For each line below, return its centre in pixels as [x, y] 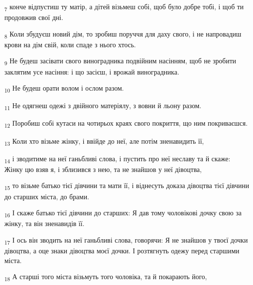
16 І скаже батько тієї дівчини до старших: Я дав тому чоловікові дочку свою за [123, 213]
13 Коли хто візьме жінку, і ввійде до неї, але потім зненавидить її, [104, 141]
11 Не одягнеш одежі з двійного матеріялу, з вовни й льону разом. [103, 106]
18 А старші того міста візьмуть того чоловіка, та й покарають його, [106, 277]
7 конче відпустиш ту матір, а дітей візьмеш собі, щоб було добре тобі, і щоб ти [124, 7]
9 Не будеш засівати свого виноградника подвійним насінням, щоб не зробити [120, 61]
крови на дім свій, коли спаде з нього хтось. [70, 44]
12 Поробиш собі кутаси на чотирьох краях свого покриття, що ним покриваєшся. [126, 124]
